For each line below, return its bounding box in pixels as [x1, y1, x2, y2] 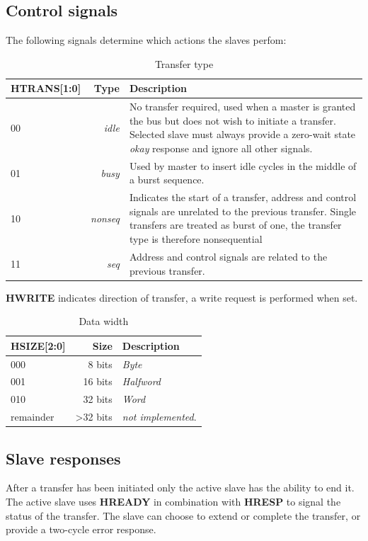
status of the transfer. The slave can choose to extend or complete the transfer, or [6, 508, 361, 523]
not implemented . [122, 409, 197, 424]
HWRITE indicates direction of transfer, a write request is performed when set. [6, 290, 358, 304]
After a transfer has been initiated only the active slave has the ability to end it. [6, 480, 355, 495]
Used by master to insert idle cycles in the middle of [129, 158, 357, 173]
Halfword [122, 374, 161, 389]
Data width [79, 314, 129, 329]
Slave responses [6, 447, 121, 469]
